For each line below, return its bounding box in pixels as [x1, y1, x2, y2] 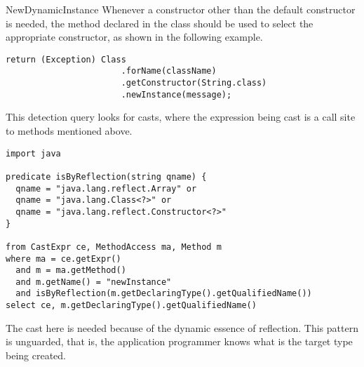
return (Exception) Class [6, 54, 126, 65]
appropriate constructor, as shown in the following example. [6, 29, 263, 44]
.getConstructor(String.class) [121, 78, 267, 88]
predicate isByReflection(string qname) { [6, 171, 207, 182]
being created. [6, 347, 66, 362]
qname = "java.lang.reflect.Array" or [15, 183, 197, 194]
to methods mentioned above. [6, 124, 133, 138]
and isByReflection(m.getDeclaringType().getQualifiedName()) [15, 288, 312, 299]
